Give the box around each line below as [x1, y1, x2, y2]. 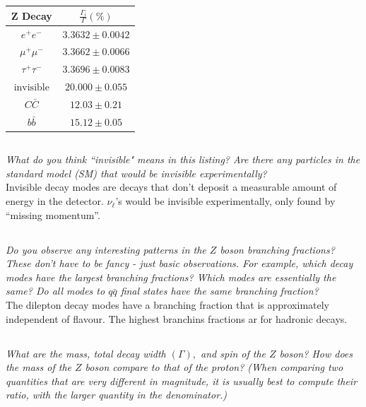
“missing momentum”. [6, 207, 100, 222]
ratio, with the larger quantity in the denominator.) [6, 387, 228, 402]
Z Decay [11, 8, 52, 23]
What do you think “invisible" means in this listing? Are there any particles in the [6, 152, 360, 167]
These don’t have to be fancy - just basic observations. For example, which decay [6, 256, 353, 271]
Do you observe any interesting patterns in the [6, 242, 206, 256]
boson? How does [279, 346, 353, 360]
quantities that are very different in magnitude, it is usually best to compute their [6, 373, 358, 388]
